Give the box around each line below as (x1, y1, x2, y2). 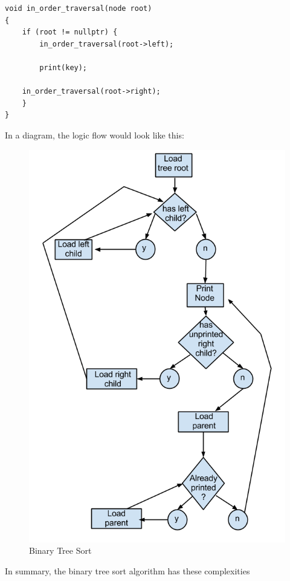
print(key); (39, 63, 88, 72)
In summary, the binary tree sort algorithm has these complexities (5, 564, 250, 577)
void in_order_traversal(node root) (5, 4, 152, 13)
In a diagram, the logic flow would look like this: (5, 128, 184, 141)
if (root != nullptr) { (22, 28, 118, 37)
